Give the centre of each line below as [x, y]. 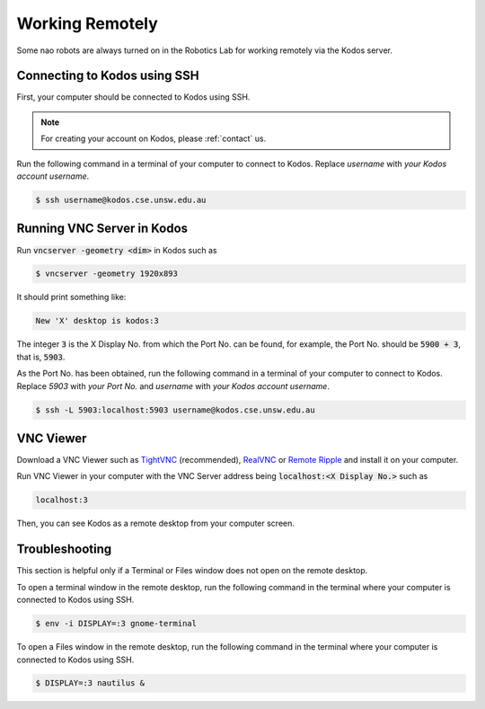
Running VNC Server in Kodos [102, 229]
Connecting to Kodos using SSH [108, 76]
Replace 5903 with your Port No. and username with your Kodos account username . [173, 386]
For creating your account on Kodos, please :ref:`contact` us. [154, 138]
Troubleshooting [64, 549]
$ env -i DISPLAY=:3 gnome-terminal [116, 624]
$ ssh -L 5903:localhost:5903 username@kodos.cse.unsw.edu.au [175, 410]
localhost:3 [62, 500]
